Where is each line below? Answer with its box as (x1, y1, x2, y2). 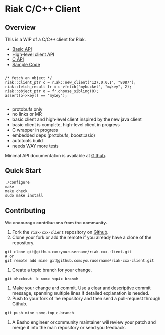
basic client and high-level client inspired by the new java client (12, 116, 142, 122)
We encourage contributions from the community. (5, 220, 107, 225)
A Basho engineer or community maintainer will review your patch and (12, 319, 156, 325)
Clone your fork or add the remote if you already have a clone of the (12, 234, 152, 240)
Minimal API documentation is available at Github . (5, 153, 107, 158)
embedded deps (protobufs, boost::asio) (12, 132, 95, 138)
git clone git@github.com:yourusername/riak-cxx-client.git (5, 249, 132, 254)
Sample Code (12, 62, 41, 67)
